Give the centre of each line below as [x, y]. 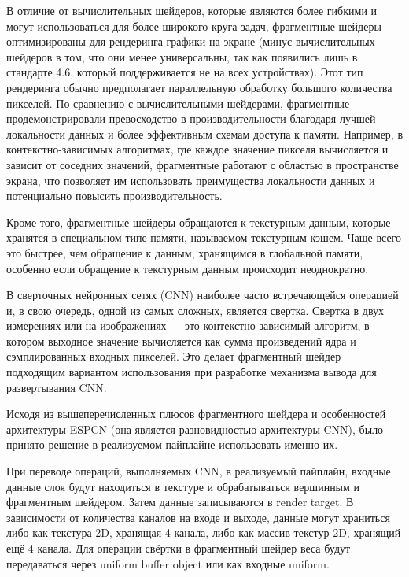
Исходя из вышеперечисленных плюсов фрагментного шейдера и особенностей [196, 414]
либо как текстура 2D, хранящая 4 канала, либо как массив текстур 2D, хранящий [204, 533]
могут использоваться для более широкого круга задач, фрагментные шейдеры [194, 26]
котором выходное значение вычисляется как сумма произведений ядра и [181, 340]
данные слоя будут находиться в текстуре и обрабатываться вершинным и [183, 486]
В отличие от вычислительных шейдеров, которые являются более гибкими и [192, 10]
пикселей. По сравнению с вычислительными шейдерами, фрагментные [178, 103]
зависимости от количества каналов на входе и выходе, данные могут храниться [198, 517]
